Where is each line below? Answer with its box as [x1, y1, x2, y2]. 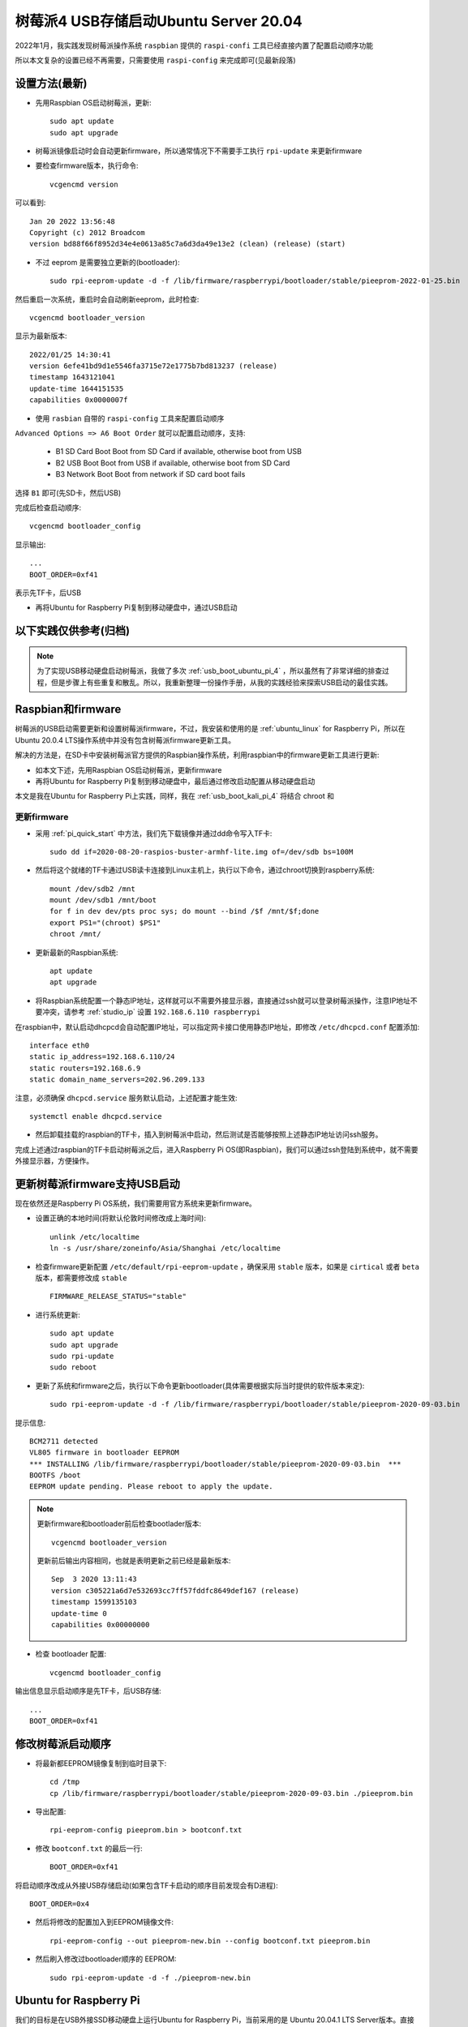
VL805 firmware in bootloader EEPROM [29, 1448, 180, 1457]
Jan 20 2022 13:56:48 [29, 216, 115, 226]
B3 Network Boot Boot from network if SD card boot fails [55, 469, 246, 479]
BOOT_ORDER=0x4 [29, 1899, 90, 1909]
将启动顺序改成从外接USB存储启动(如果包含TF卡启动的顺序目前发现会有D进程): [15, 1880, 279, 1890]
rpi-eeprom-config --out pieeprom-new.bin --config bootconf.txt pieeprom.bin [49, 1936, 371, 1945]
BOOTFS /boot [29, 1471, 81, 1480]
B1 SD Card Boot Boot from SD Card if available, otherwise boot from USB [55, 447, 302, 456]
